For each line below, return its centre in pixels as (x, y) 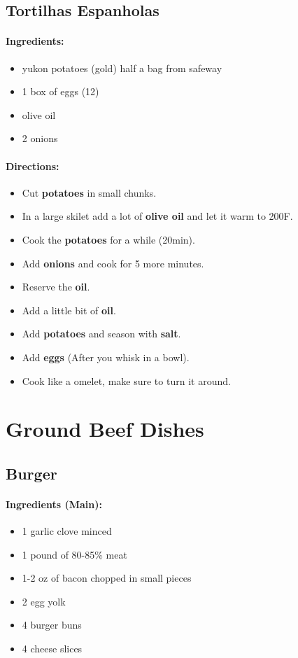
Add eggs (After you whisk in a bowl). (106, 357)
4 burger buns (52, 625)
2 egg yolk (44, 601)
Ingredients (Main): (54, 504)
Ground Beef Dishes (105, 429)
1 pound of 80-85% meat (74, 554)
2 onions (40, 138)
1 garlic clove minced (67, 531)
